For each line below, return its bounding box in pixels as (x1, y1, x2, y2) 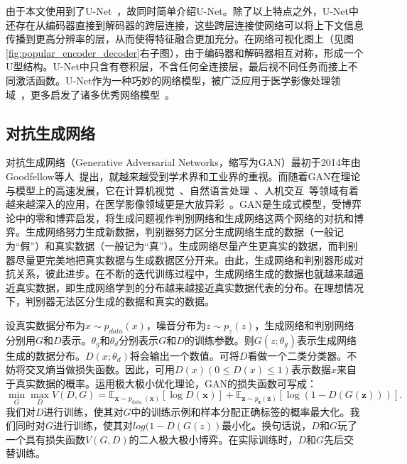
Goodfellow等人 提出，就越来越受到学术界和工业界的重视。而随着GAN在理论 (6, 168, 361, 183)
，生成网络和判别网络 (254, 317, 354, 332)
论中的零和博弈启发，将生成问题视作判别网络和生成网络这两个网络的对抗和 (6, 210, 354, 225)
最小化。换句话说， (222, 418, 312, 433)
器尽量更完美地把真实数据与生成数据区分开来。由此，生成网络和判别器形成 (6, 252, 354, 267)
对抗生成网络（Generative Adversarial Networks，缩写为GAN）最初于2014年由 (6, 155, 361, 170)
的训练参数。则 (184, 332, 254, 347)
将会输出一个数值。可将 (129, 348, 239, 363)
